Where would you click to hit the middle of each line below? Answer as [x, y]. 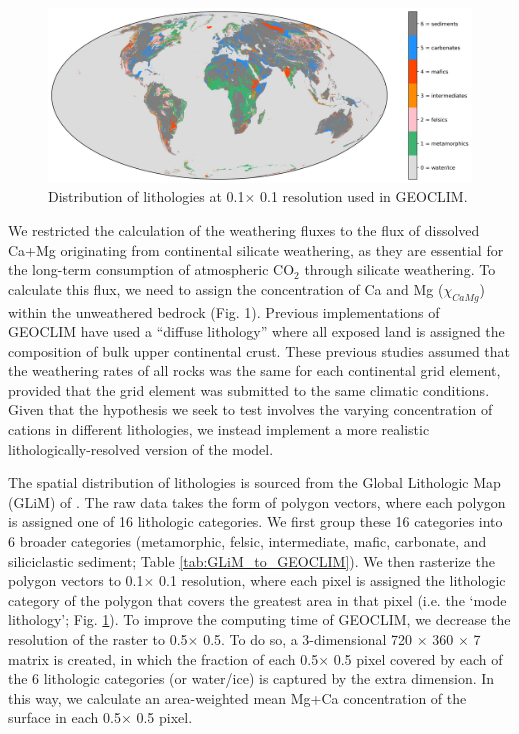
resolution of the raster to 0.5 [98, 639]
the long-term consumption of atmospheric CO [151, 269]
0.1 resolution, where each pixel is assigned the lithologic [332, 580]
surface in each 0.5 [64, 717]
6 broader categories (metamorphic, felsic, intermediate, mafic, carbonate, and [247, 541]
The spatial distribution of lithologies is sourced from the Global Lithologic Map [254, 482]
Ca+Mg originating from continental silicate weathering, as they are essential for [256, 249]
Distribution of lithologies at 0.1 [146, 196]
